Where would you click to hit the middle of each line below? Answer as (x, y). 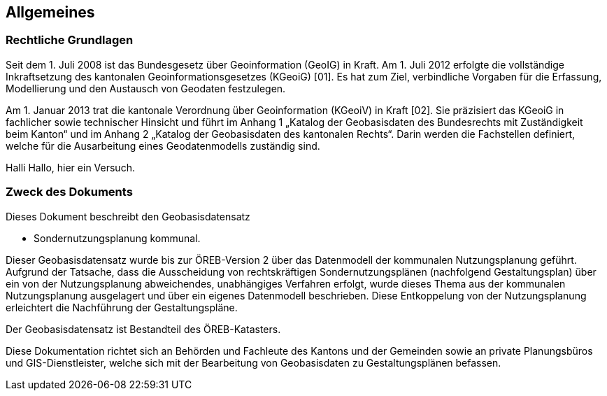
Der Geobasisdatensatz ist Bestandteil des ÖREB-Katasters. (143, 329)
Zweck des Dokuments (69, 192)
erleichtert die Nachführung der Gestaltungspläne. (122, 307)
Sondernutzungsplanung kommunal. (117, 238)
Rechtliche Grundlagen (70, 40)
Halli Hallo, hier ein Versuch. (70, 167)
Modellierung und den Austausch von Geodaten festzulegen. (146, 88)
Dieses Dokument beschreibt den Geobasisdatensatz (128, 216)
